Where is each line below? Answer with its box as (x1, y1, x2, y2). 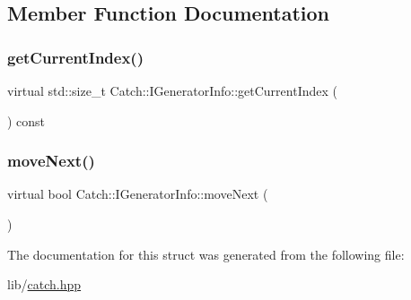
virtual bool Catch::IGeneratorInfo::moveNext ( (7, 184, 268, 203)
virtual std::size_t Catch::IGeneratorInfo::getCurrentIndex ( (7, 81, 337, 99)
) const (7, 111, 46, 130)
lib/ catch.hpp (7, 275, 82, 294)
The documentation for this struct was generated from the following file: (7, 244, 405, 263)
